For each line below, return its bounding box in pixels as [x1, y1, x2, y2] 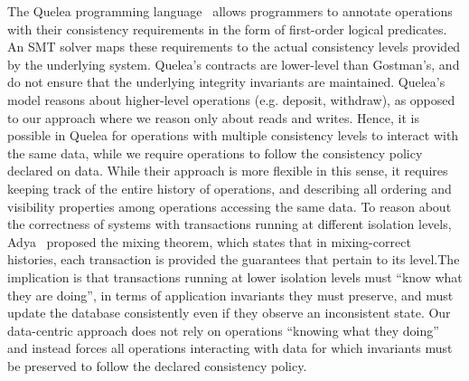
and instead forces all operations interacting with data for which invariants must [7, 338, 453, 357]
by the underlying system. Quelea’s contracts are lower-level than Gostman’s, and [7, 54, 460, 73]
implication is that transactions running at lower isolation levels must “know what [7, 267, 463, 286]
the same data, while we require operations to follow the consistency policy [7, 143, 423, 162]
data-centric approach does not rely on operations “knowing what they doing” [7, 320, 439, 339]
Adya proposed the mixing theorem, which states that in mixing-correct [7, 232, 411, 251]
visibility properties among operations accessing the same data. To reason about [7, 196, 452, 215]
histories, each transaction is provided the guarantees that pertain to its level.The [7, 250, 460, 269]
